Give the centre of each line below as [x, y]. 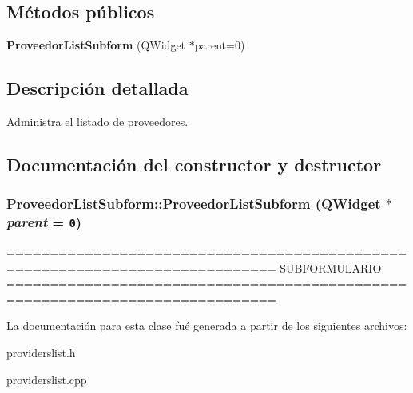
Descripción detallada [97, 88]
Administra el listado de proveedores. [97, 121]
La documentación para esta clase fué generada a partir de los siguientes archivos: [207, 326]
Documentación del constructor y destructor [194, 164]
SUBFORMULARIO [331, 267]
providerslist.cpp [47, 379]
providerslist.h [41, 353]
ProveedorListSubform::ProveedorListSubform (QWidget [194, 204]
